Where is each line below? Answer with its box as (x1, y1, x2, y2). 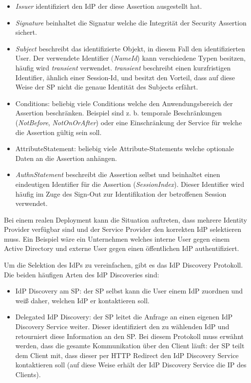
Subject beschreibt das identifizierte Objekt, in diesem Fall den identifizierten (15, 43, 245, 53)
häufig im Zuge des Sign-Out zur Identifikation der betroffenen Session (15, 188, 227, 199)
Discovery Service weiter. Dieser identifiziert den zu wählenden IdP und (15, 321, 230, 332)
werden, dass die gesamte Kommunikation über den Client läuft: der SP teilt (15, 340, 245, 351)
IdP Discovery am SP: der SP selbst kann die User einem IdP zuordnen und (15, 286, 243, 296)
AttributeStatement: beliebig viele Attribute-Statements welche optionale (15, 143, 234, 154)
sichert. (15, 27, 37, 37)
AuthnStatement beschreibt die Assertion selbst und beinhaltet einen (15, 169, 220, 180)
